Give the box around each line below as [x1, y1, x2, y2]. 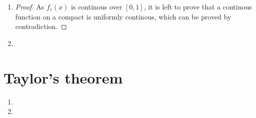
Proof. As [15, 1, 44, 11]
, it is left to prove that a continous [143, 1, 252, 11]
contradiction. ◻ [15, 21, 67, 31]
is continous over [71, 1, 122, 11]
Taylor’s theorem [3, 67, 123, 87]
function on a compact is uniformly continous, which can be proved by [15, 11, 231, 21]
